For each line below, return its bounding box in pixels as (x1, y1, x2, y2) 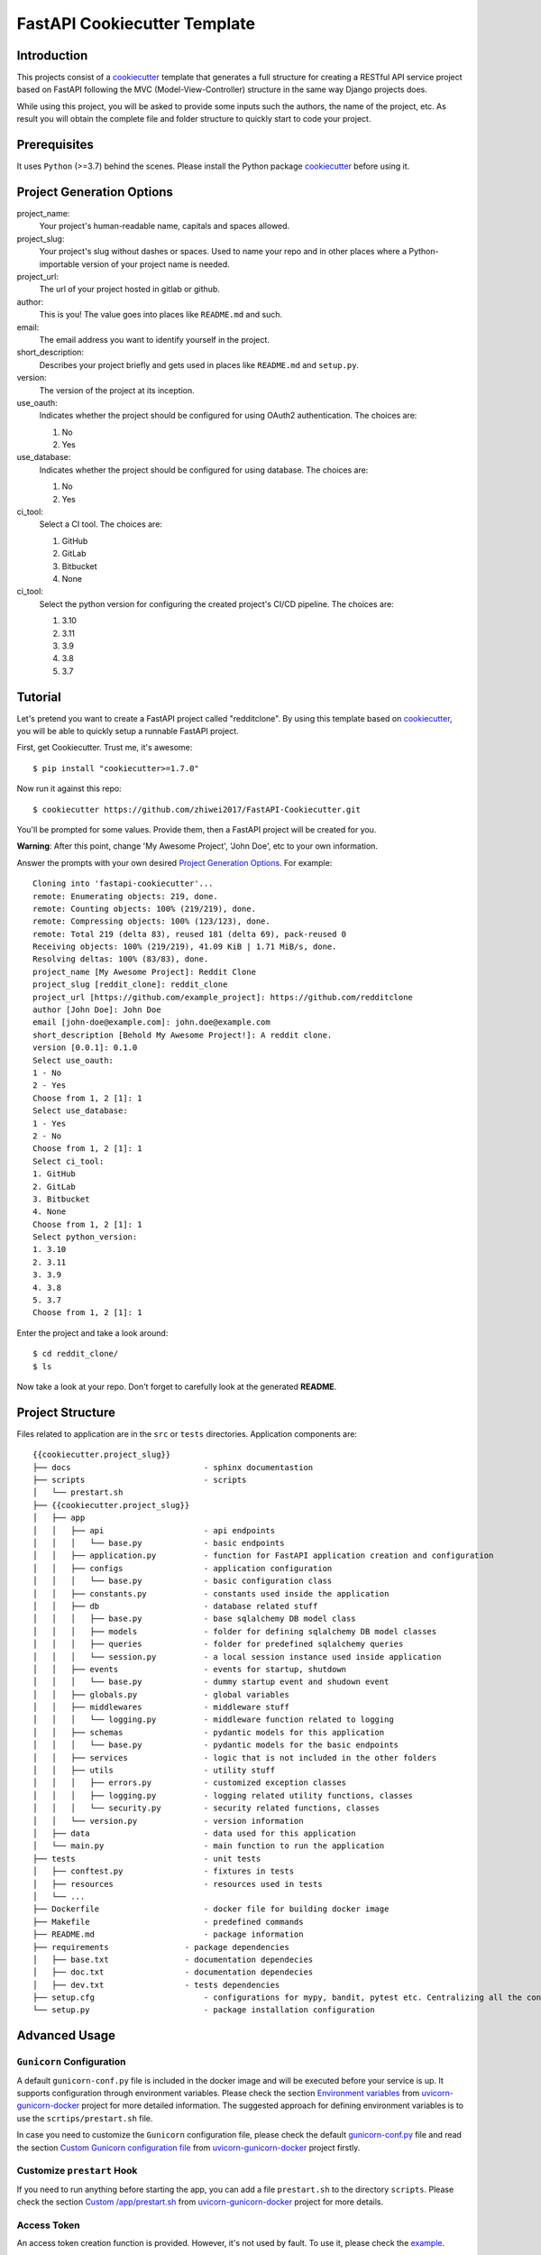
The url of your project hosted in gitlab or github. (39, 284, 220, 295)
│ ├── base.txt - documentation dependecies (32, 1954, 314, 1965)
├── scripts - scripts (32, 1475, 247, 1486)
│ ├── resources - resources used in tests (32, 1879, 324, 1889)
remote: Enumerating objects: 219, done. (32, 891, 218, 901)
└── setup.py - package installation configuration (32, 2005, 375, 2015)
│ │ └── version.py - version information (32, 1816, 304, 1826)
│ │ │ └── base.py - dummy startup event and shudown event (32, 1677, 390, 1687)
